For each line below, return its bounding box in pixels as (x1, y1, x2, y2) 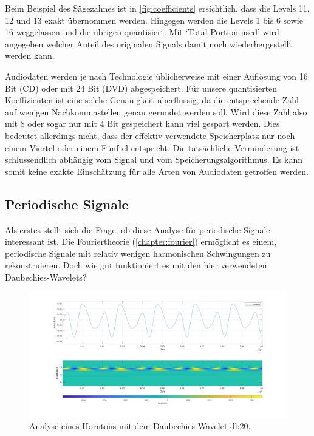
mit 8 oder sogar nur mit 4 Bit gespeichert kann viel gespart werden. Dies (5, 117, 280, 130)
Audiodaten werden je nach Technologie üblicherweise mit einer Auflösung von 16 (5, 69, 308, 82)
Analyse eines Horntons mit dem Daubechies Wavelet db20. (29, 419, 251, 432)
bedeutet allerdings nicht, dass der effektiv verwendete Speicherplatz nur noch (5, 129, 295, 141)
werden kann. (5, 49, 55, 62)
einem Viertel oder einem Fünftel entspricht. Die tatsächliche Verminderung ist (5, 141, 299, 154)
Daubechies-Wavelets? (5, 270, 87, 283)
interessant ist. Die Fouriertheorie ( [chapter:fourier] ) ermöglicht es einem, (5, 235, 277, 248)
